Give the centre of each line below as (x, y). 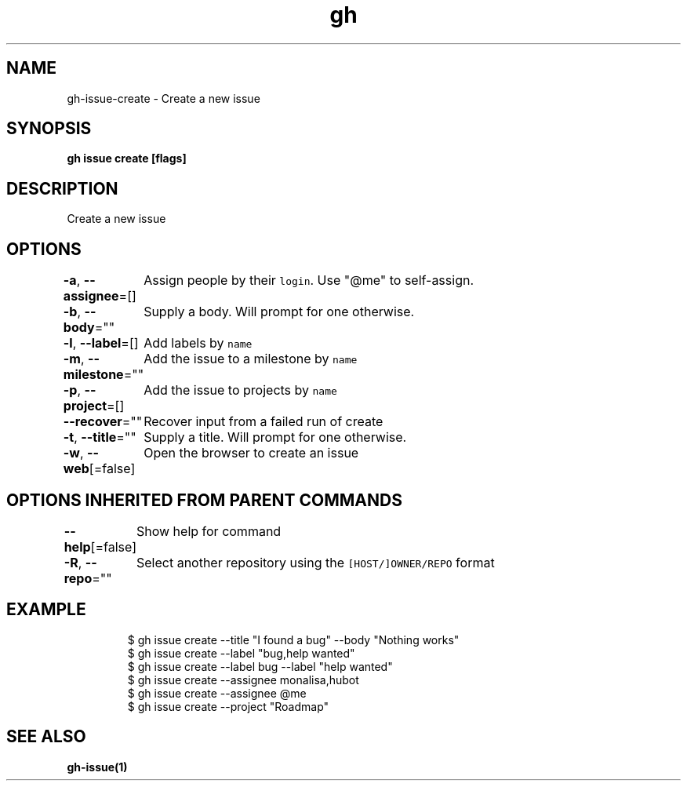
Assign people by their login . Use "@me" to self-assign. (309, 281)
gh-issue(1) (97, 767)
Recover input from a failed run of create (264, 422)
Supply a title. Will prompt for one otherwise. (275, 437)
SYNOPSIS (49, 129)
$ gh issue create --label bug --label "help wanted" (260, 666)
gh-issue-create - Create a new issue (164, 98)
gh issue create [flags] (127, 158)
